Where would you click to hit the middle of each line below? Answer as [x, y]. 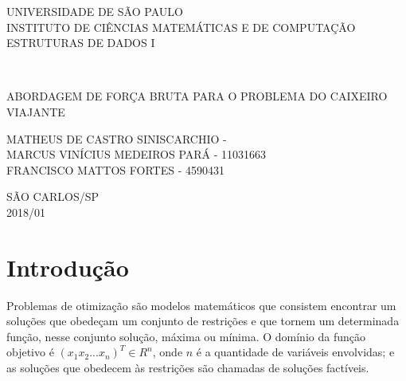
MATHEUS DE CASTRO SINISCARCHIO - [117, 138]
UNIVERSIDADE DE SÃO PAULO [95, 11]
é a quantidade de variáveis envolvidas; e [295, 352]
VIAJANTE [36, 111]
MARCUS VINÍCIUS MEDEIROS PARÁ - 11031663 [137, 154]
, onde [168, 352]
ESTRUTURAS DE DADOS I [81, 43]
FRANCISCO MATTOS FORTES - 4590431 [115, 169]
